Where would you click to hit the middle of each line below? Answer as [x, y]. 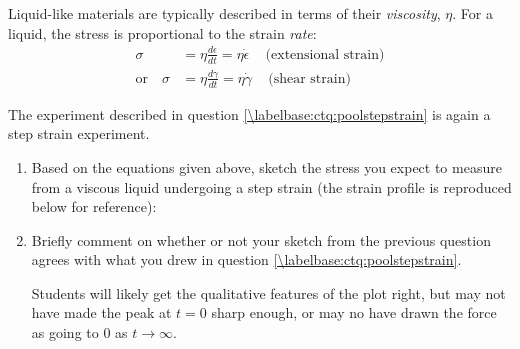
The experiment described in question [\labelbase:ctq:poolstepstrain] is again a [249, 113]
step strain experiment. [79, 133]
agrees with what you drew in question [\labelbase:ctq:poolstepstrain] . [246, 259]
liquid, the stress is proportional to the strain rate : [162, 32]
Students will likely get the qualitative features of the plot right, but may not [268, 292]
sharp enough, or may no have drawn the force [354, 312]
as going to [65, 332]
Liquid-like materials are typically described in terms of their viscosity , [224, 13]
